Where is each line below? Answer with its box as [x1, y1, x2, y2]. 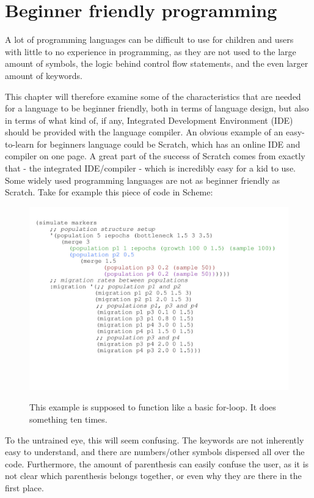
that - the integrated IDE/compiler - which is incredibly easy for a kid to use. [5, 162, 296, 175]
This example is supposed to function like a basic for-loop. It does [29, 401, 276, 413]
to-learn [5, 137, 34, 150]
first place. [5, 481, 44, 494]
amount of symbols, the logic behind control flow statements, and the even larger [5, 57, 309, 70]
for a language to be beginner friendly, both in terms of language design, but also [5, 102, 309, 115]
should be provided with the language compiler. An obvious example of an [5, 126, 283, 138]
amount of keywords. [5, 69, 82, 81]
